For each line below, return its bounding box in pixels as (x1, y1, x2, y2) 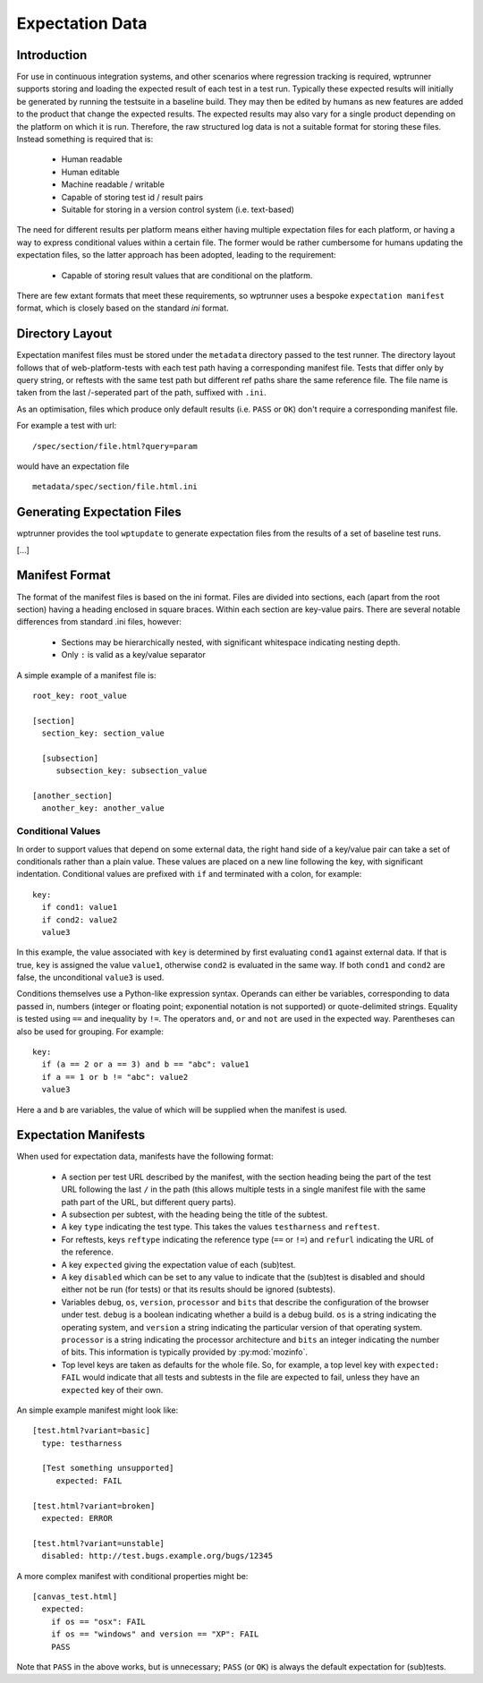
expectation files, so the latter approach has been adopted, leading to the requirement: (16, 250, 336, 260)
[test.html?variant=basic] (32, 1425, 151, 1436)
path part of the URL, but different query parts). (61, 1196, 236, 1207)
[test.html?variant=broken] (32, 1500, 156, 1511)
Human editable (61, 166, 120, 177)
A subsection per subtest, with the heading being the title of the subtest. (61, 1209, 328, 1220)
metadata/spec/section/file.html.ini (32, 481, 199, 492)
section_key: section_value (41, 728, 165, 738)
